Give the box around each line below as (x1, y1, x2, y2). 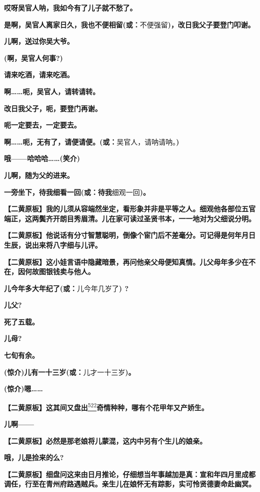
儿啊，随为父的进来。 (4, 169, 74, 180)
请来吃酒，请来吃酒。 (4, 69, 74, 80)
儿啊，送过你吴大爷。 (4, 36, 74, 46)
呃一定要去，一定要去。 (4, 120, 81, 130)
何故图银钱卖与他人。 (24, 266, 95, 277)
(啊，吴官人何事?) (4, 52, 63, 63)
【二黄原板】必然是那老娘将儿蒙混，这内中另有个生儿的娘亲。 (4, 435, 207, 446)
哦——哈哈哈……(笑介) (4, 153, 80, 164)
